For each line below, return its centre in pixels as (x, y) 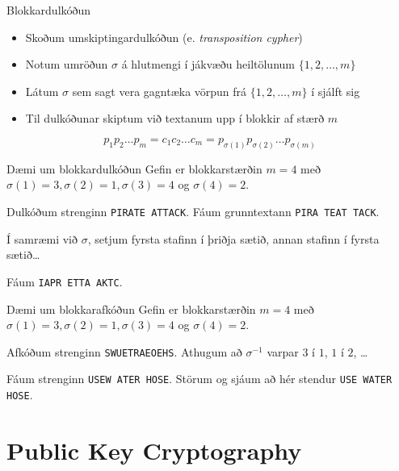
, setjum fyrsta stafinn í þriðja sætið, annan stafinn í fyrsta (233, 238)
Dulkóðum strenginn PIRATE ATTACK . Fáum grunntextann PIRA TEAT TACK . (193, 212)
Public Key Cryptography (154, 450)
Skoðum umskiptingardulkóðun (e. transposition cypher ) (164, 37)
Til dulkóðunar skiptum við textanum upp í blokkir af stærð (175, 118)
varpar (283, 351)
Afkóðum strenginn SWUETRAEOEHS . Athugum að (124, 351)
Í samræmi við (42, 238)
